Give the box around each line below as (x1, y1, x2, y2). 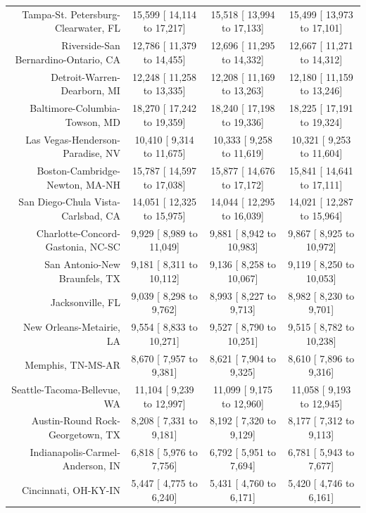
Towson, (65, 114, 101, 129)
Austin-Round (31, 413, 92, 428)
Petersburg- (70, 6, 120, 21)
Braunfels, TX (58, 270, 120, 285)
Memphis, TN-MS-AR (25, 357, 120, 372)
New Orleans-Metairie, (23, 319, 120, 334)
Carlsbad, (61, 208, 103, 222)
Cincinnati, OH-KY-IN (21, 483, 120, 498)
